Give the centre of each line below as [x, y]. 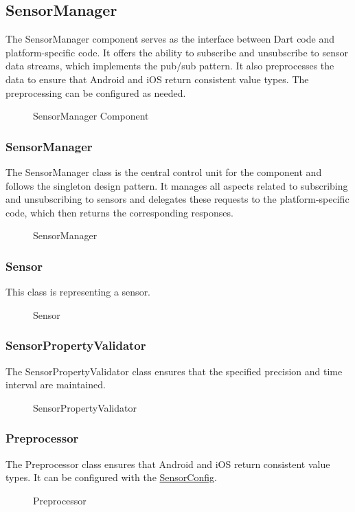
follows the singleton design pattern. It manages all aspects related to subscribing [177, 185]
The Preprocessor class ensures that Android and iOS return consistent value [168, 464]
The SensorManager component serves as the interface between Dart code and [170, 39]
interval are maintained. [56, 385]
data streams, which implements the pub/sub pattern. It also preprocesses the [170, 66]
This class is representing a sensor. [78, 292]
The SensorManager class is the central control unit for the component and [164, 171]
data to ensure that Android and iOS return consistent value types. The [157, 79]
